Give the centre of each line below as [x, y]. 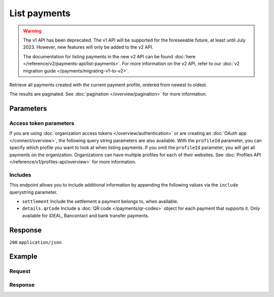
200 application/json [36, 242]
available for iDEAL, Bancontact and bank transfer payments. [86, 215]
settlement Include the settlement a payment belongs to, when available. [100, 201]
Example [23, 257]
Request [20, 271]
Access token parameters [42, 123]
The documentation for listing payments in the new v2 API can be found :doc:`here [109, 56]
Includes [20, 175]
